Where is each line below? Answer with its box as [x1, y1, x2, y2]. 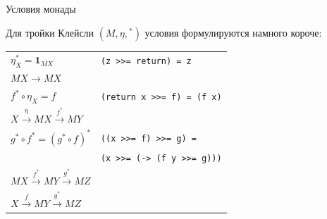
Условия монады [6, 1, 76, 15]
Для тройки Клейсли [6, 25, 94, 39]
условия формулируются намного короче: [144, 25, 322, 39]
